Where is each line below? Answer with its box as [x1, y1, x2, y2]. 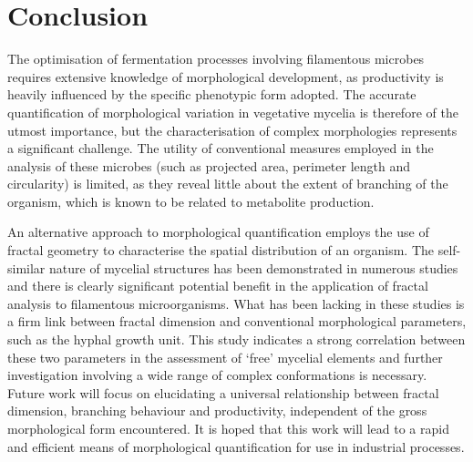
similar [7, 258, 46, 277]
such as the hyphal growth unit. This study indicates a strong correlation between [7, 330, 466, 349]
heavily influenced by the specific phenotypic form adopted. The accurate [7, 85, 416, 104]
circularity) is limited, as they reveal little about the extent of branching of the [7, 174, 448, 193]
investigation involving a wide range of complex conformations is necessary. [7, 365, 427, 385]
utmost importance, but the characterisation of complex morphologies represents [7, 120, 458, 139]
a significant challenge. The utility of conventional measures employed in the [7, 139, 434, 158]
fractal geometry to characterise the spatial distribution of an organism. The [7, 241, 434, 260]
